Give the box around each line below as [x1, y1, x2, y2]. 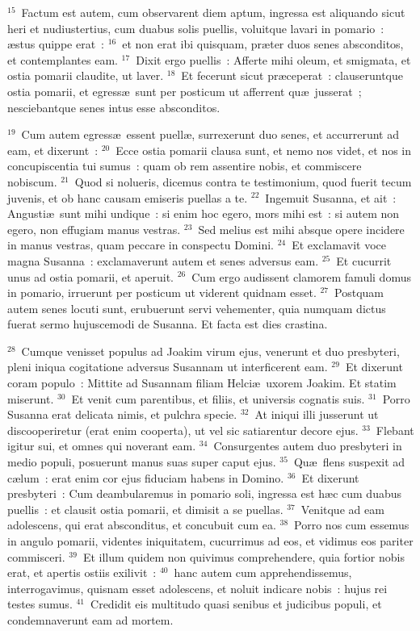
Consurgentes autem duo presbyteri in [213, 437, 402, 454]
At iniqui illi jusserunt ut [254, 406, 379, 423]
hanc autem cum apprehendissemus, [174, 564, 352, 581]
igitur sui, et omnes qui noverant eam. [7, 437, 196, 454]
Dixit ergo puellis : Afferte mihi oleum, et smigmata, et [136, 51, 411, 68]
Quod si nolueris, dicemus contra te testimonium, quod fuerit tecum [74, 173, 412, 190]
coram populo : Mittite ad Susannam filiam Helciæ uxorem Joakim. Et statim [7, 374, 397, 391]
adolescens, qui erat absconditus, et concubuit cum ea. [7, 516, 276, 533]
